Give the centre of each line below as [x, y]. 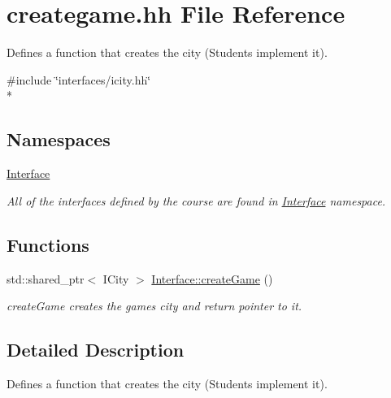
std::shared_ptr [46, 278]
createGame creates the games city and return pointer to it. [154, 306]
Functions [48, 244]
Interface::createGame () [212, 278]
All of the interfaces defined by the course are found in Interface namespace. [196, 200]
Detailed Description [96, 350]
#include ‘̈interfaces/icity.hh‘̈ [79, 79]
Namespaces [59, 139]
